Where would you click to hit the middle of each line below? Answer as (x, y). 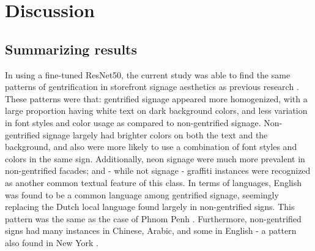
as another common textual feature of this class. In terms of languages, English (154, 182)
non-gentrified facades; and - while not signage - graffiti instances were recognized (158, 170)
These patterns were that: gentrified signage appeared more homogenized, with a (156, 98)
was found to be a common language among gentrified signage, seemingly (142, 194)
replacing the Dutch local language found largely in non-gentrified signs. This (150, 207)
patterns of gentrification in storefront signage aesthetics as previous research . (152, 87)
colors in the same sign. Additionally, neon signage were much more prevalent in (155, 158)
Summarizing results (71, 49)
